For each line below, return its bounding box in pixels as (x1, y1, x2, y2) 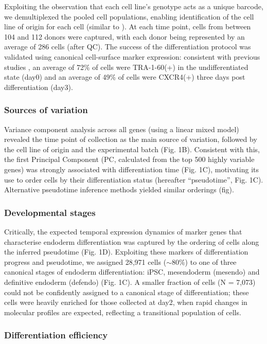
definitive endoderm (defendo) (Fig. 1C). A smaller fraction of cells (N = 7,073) (4, 276, 256, 287)
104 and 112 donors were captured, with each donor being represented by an (4, 31, 245, 42)
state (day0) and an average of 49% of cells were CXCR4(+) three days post (4, 71, 245, 82)
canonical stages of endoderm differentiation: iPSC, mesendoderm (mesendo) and (4, 266, 260, 277)
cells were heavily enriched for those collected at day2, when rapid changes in (4, 297, 247, 307)
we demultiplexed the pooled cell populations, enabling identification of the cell (4, 11, 254, 22)
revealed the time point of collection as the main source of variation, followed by (4, 134, 257, 144)
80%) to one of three (171, 256, 237, 267)
